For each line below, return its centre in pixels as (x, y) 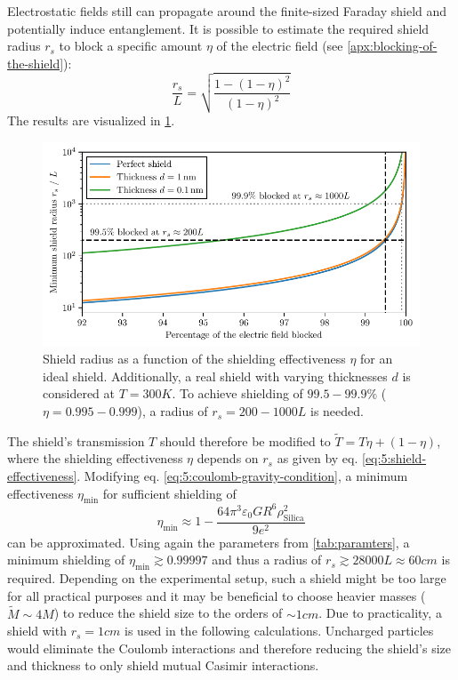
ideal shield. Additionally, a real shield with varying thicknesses (215, 376)
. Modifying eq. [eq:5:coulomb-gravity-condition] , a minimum (242, 476)
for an (377, 359)
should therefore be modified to (245, 440)
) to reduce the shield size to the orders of (168, 613)
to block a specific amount (131, 46)
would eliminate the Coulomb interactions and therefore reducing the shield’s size (229, 648)
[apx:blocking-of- (392, 46)
